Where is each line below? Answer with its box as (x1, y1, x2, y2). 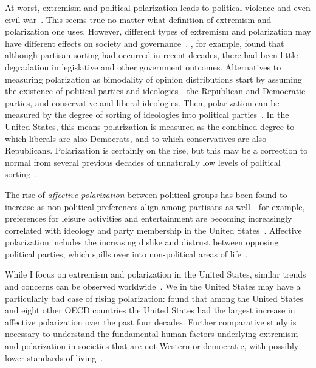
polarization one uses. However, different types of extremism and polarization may (5, 25, 311, 38)
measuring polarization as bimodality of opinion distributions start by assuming (5, 72, 302, 85)
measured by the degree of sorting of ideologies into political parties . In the (5, 108, 289, 121)
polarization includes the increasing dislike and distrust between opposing (5, 236, 279, 248)
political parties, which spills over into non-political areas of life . (5, 247, 248, 260)
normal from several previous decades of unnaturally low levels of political (5, 155, 281, 168)
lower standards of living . (5, 351, 103, 364)
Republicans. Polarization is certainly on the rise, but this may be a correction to (5, 144, 308, 157)
